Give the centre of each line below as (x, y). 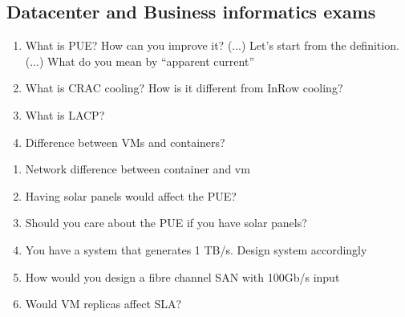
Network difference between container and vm (138, 169)
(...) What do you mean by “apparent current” (140, 61)
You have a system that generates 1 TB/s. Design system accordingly (196, 249)
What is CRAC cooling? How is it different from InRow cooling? (184, 88)
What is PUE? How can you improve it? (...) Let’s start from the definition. (212, 45)
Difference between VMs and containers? (125, 142)
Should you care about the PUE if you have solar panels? (166, 223)
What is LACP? (65, 114)
